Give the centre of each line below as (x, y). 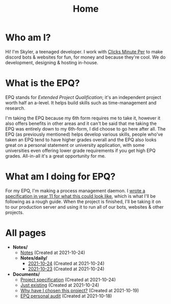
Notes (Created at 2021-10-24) (53, 252)
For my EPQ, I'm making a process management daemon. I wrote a (75, 191)
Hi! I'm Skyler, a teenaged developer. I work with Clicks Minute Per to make (84, 52)
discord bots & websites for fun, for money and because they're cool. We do (86, 57)
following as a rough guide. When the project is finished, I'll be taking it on (83, 201)
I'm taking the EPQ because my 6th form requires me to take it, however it (83, 118)
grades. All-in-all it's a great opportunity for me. (56, 156)
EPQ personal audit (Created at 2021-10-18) (66, 296)
